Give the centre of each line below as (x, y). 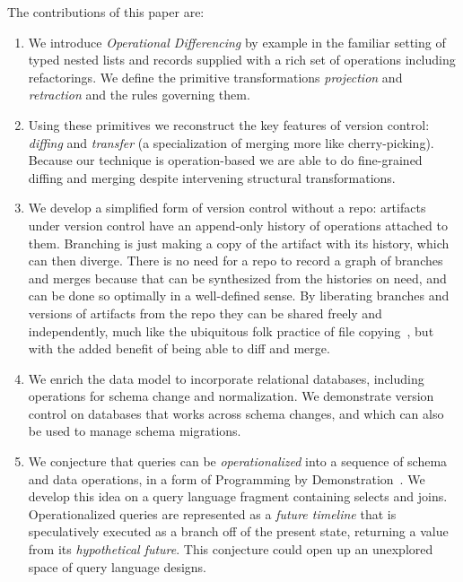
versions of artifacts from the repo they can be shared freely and (205, 313)
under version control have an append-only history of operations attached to (238, 225)
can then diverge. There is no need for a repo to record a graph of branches (236, 261)
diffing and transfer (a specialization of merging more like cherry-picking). (231, 142)
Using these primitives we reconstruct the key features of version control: (229, 124)
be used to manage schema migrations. (135, 431)
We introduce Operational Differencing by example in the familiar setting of (237, 42)
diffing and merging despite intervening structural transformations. (212, 177)
